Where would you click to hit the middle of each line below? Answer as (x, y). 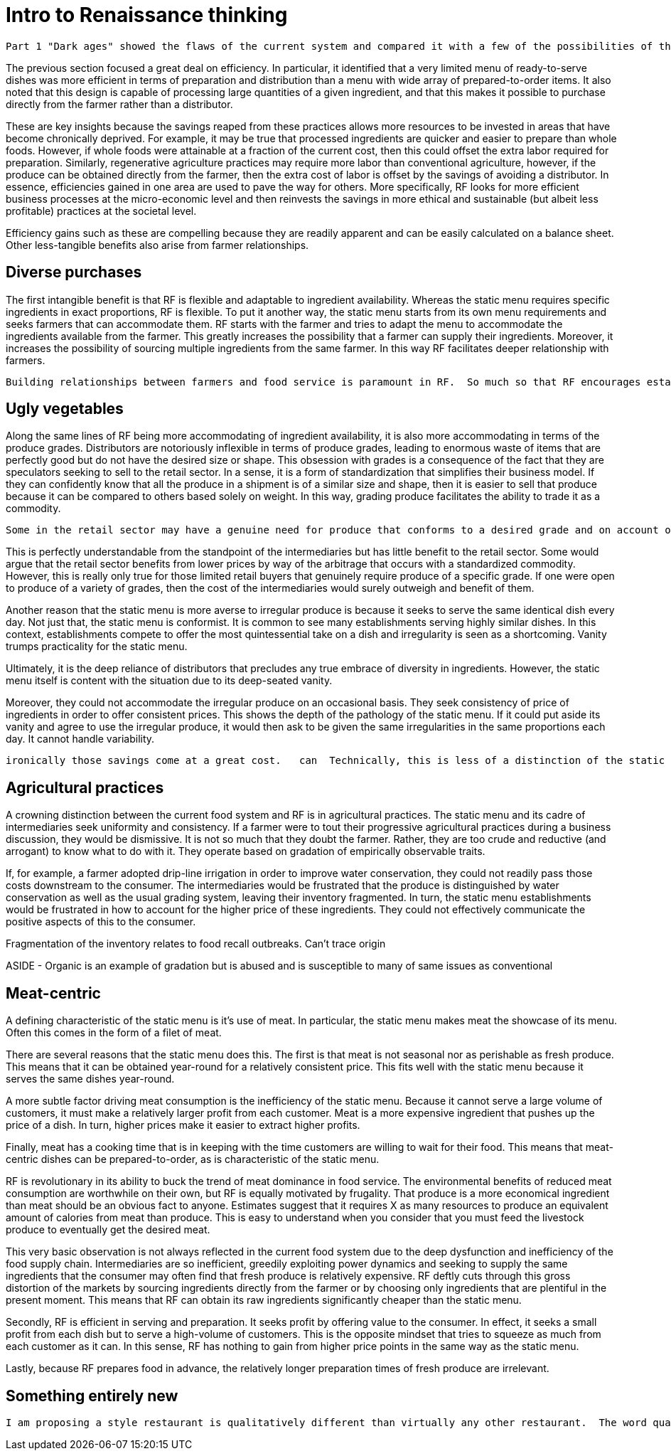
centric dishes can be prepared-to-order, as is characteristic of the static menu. (193, 1159)
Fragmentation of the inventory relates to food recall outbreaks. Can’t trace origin (196, 944)
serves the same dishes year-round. (90, 1079)
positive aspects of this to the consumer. (101, 922)
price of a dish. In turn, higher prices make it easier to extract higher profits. (183, 1125)
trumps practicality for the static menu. (97, 647)
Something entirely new (92, 1396)
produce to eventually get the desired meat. (108, 1230)
